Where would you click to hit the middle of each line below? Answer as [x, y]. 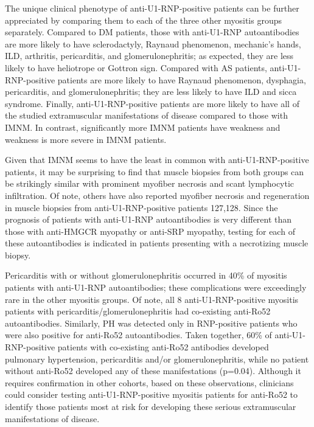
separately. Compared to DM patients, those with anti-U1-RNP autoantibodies [152, 32]
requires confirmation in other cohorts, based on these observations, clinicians [149, 382]
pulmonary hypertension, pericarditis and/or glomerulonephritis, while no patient [157, 359]
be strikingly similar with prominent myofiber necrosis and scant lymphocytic [150, 183]
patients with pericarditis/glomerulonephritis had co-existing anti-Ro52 [138, 311]
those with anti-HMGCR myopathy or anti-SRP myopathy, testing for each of [150, 231]
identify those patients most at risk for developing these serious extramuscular [151, 406]
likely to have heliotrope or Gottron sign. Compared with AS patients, [136, 67]
